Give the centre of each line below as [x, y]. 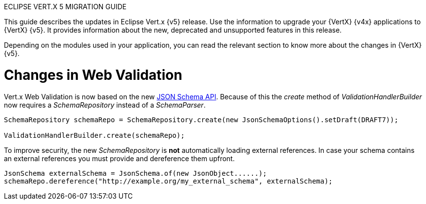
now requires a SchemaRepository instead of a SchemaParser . [105, 105]
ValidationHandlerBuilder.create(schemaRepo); [94, 135]
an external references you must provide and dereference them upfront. [119, 158]
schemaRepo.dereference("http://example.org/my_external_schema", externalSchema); [168, 181]
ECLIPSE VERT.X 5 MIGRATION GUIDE [65, 7]
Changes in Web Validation [93, 75]
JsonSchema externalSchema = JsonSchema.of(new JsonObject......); [136, 173]
